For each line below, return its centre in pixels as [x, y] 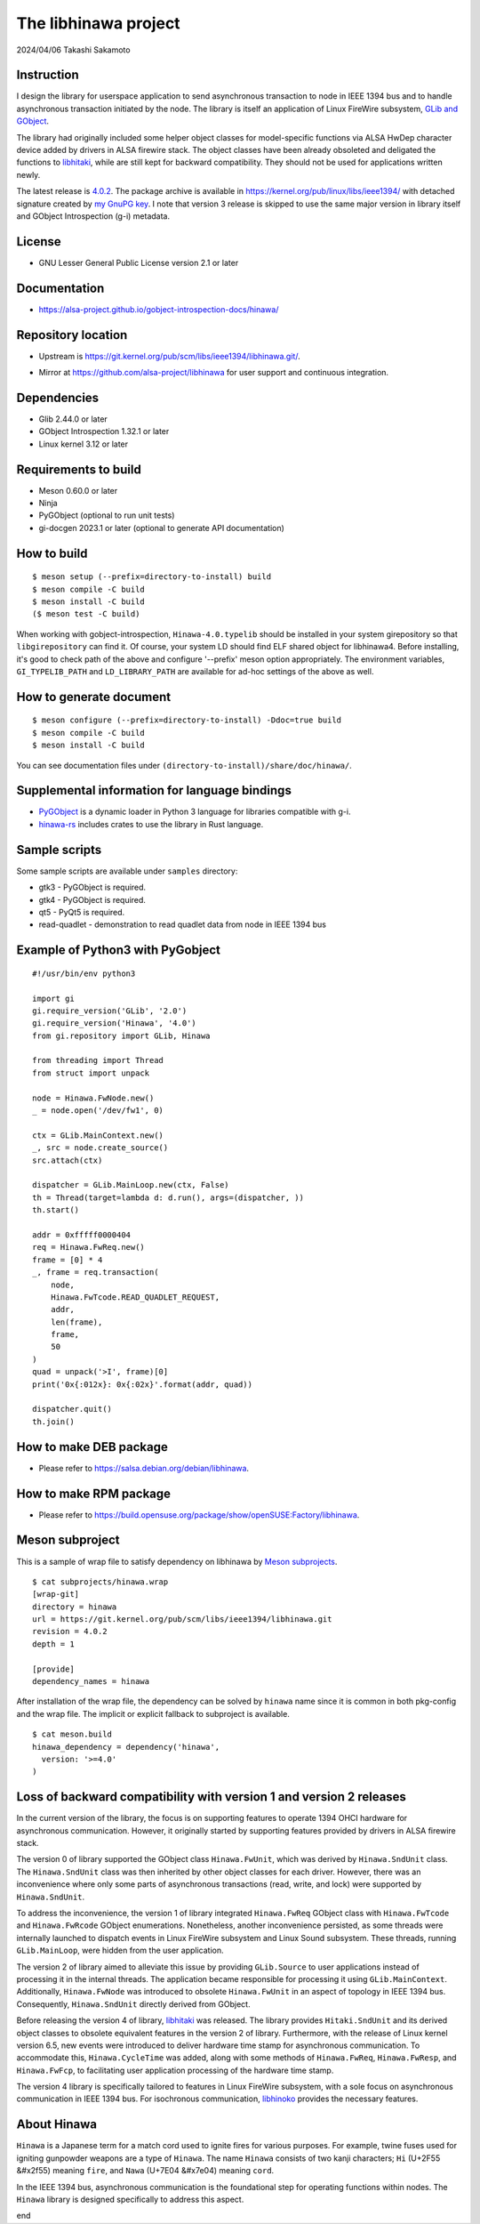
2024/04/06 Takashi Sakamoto [73, 50]
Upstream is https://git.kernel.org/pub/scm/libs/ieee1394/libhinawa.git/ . [170, 356]
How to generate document [94, 697]
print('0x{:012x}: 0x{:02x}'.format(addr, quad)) [143, 1384]
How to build [52, 553]
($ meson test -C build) [86, 614]
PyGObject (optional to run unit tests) [107, 515]
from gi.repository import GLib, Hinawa [121, 1035]
